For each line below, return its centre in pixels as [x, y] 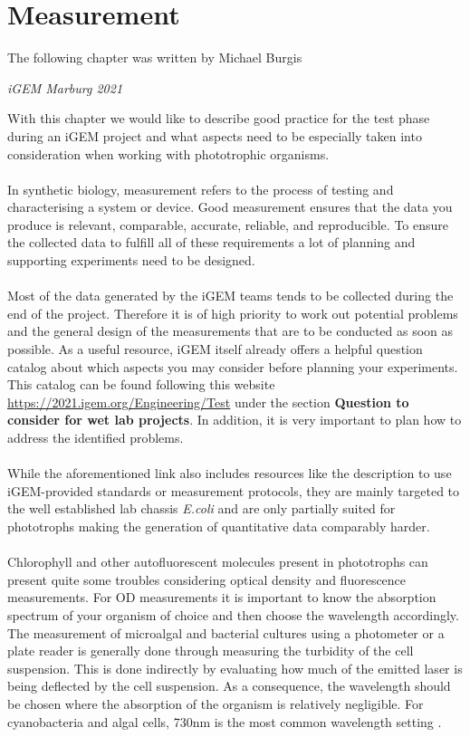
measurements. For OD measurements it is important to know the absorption [222, 597]
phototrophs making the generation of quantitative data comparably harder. [219, 526]
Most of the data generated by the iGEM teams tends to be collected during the [230, 296]
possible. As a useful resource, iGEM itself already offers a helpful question [215, 349]
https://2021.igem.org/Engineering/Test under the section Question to [208, 402]
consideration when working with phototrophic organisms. [168, 153]
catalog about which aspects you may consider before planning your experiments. [233, 366]
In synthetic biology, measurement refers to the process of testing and [201, 189]
